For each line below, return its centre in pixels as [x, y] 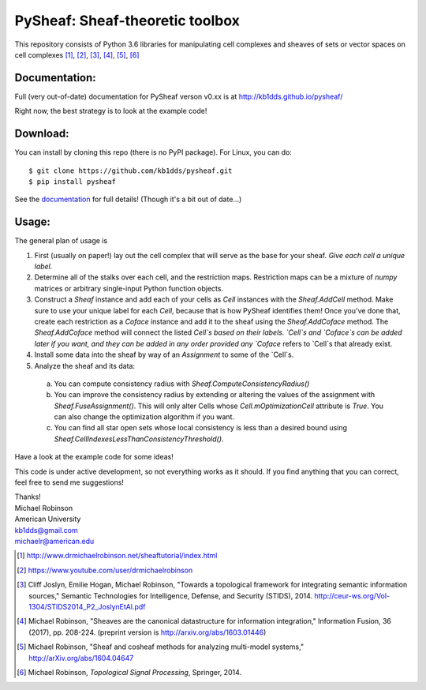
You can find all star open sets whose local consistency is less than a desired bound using [200, 428]
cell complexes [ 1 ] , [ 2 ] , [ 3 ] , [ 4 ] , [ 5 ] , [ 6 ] [77, 54]
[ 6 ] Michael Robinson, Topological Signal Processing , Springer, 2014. [129, 672]
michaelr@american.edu [54, 541]
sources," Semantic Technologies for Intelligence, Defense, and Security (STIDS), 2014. [171, 595]
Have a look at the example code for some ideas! [94, 457]
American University [48, 519]
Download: [42, 134]
